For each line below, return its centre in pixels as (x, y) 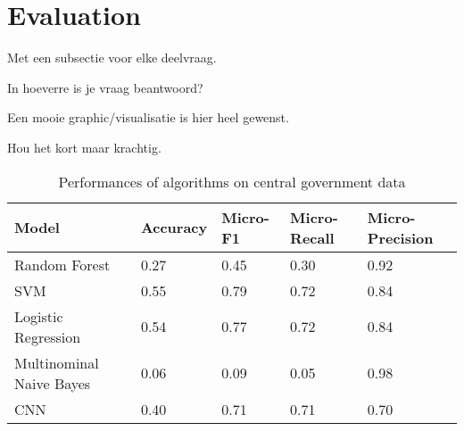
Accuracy (174, 227)
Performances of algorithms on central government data (232, 181)
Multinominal (57, 362)
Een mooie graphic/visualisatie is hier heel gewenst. (148, 117)
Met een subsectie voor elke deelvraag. (112, 58)
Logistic (39, 316)
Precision (400, 237)
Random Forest (62, 264)
